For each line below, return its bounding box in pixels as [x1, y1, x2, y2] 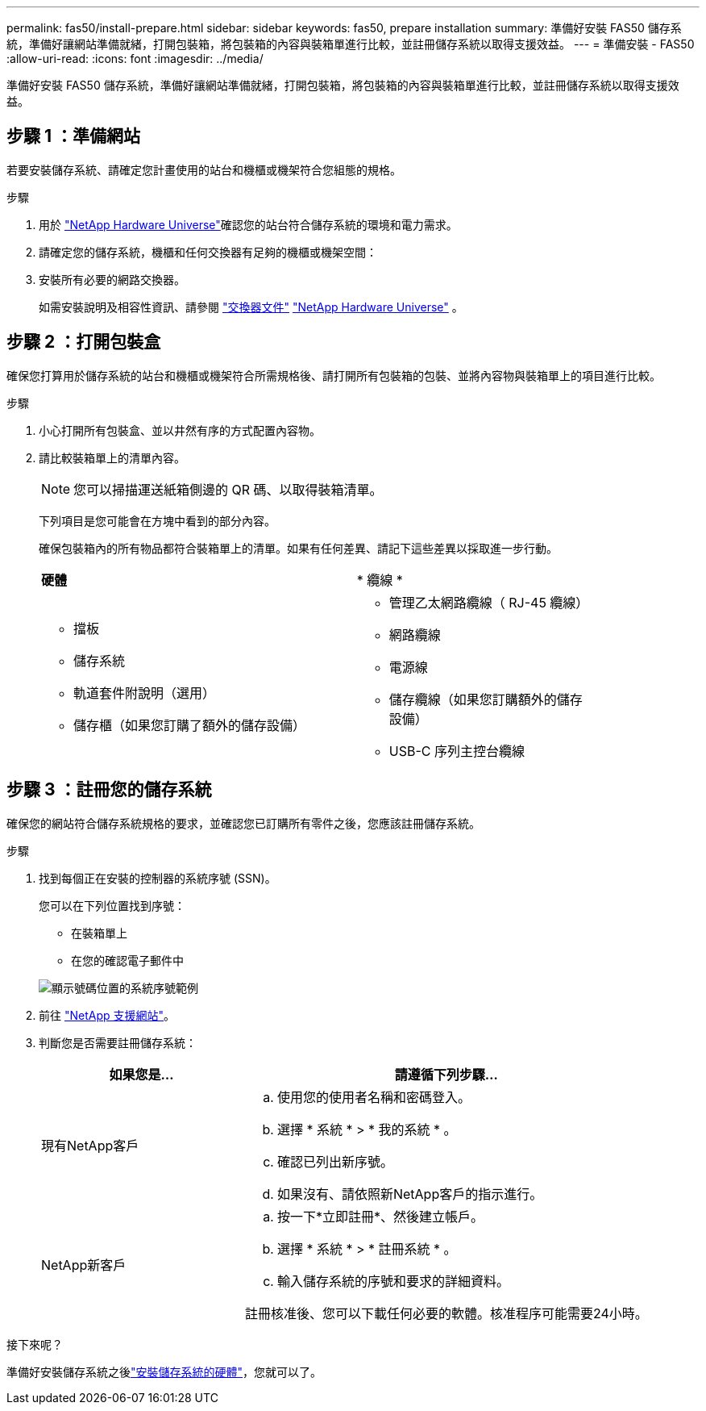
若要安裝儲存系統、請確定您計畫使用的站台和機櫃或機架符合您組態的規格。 [6, 162, 401, 177]
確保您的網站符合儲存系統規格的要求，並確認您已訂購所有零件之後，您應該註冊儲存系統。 [6, 816, 480, 830]
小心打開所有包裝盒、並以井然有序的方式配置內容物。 [39, 423, 321, 437]
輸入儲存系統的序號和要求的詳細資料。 [276, 1272, 509, 1289]
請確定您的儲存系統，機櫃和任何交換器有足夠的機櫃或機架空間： [39, 244, 377, 259]
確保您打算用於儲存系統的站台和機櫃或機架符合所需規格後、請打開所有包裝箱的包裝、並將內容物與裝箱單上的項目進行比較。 [6, 368, 661, 382]
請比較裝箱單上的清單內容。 [39, 450, 185, 465]
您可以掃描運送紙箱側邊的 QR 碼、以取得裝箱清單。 [73, 481, 383, 498]
